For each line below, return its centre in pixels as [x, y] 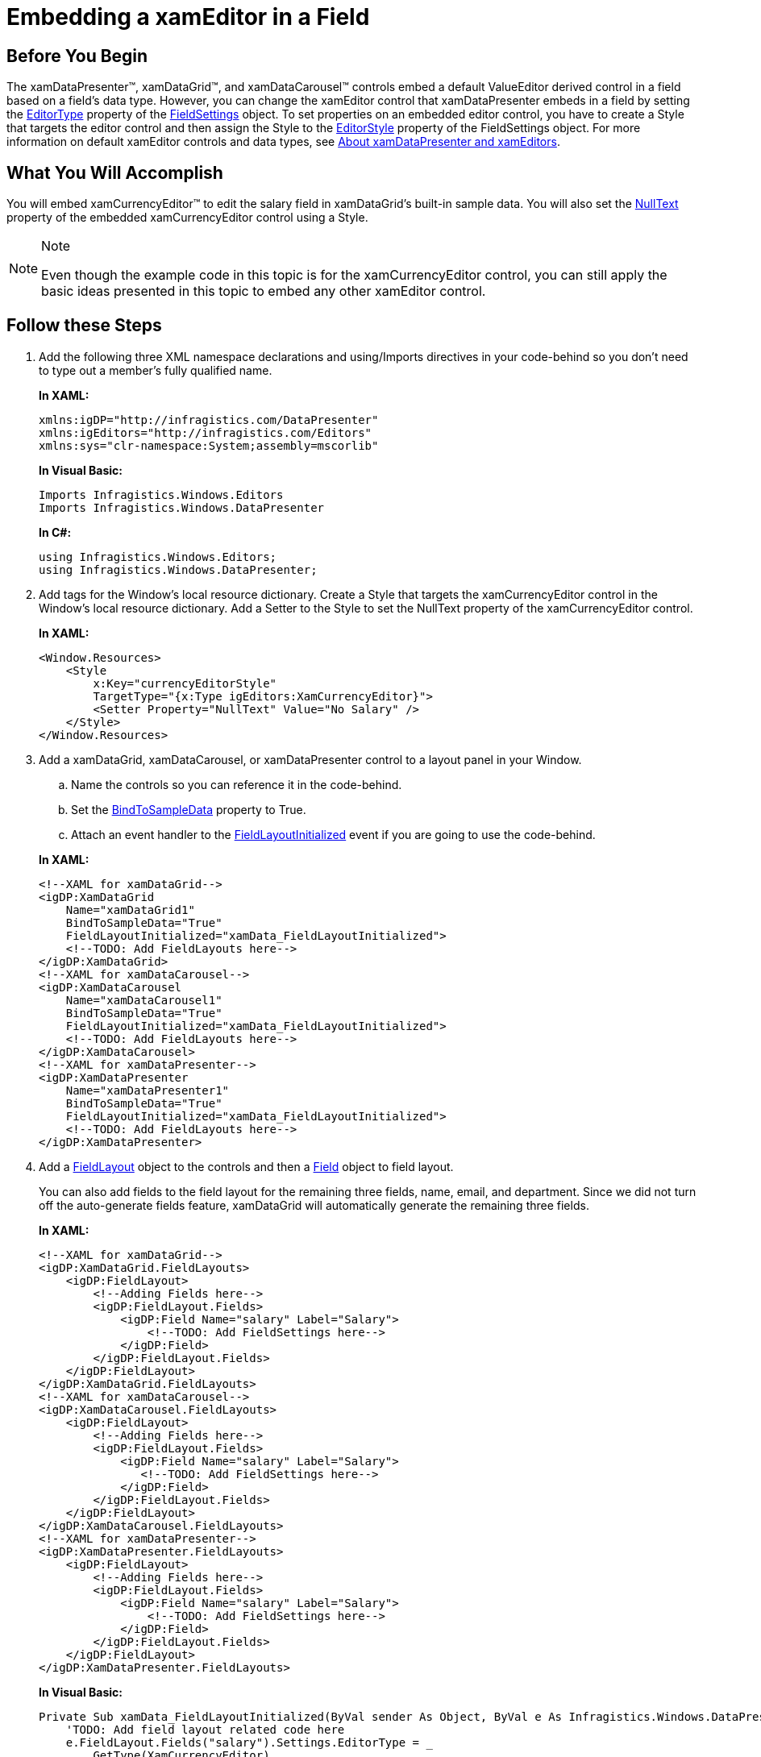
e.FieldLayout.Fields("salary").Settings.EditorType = [243, 1742]
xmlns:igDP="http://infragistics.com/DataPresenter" [209, 420]
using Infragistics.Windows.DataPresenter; [178, 569]
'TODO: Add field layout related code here [205, 1729]
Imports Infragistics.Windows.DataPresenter [182, 507]
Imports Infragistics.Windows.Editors [161, 494]
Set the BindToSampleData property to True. [189, 809]
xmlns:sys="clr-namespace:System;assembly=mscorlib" [209, 445]
